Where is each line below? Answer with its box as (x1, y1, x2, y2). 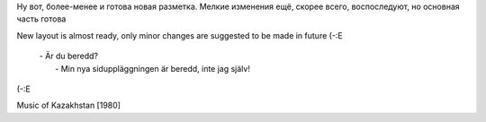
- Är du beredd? (39, 50, 99, 62)
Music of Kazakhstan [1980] (16, 100, 121, 111)
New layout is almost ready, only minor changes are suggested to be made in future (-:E (16, 30, 344, 40)
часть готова (16, 13, 67, 24)
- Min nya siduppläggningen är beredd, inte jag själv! (55, 63, 251, 74)
